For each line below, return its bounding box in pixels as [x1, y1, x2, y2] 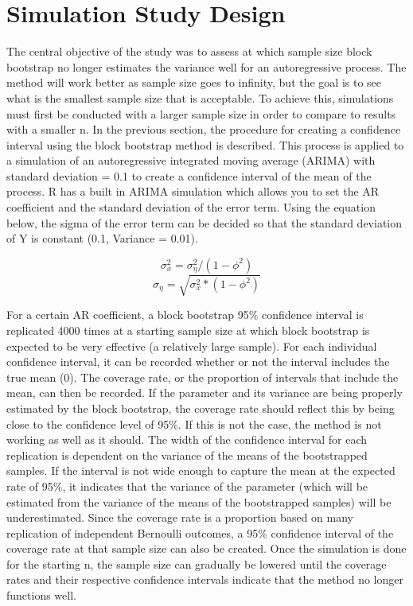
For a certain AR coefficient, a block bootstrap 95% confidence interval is [6, 306, 364, 323]
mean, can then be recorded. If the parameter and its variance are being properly [6, 384, 403, 401]
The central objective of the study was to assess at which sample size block [6, 43, 372, 60]
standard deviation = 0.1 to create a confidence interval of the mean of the [6, 167, 372, 184]
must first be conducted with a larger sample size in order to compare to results [6, 105, 396, 122]
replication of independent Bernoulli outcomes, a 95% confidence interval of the [6, 524, 394, 541]
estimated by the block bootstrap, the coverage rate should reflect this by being [6, 399, 395, 416]
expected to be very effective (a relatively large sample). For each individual [6, 337, 377, 354]
